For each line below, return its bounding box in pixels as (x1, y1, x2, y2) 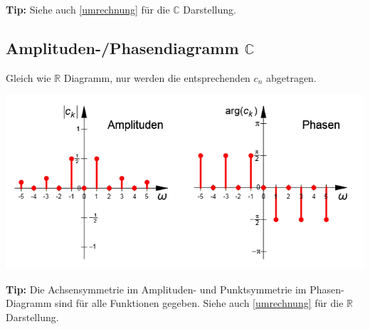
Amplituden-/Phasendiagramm (6, 36, 239, 58)
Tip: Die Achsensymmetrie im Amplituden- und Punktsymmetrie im (6, 281, 307, 296)
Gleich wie (6, 70, 51, 85)
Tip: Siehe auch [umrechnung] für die (6, 2, 170, 16)
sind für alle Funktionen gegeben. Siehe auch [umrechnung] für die (55, 296, 344, 310)
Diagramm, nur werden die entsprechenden (63, 70, 250, 85)
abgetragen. (265, 70, 317, 85)
